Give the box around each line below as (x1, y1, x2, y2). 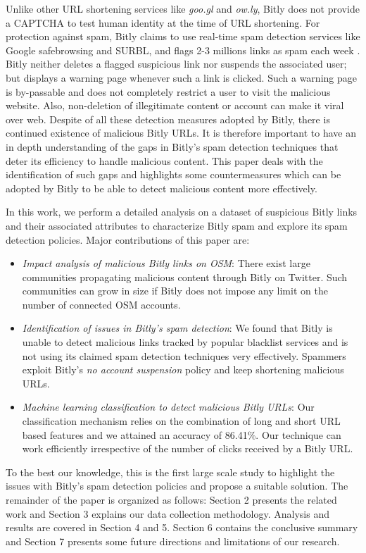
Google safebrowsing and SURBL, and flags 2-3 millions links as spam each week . (6, 42, 360, 57)
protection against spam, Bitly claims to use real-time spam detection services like (6, 29, 360, 44)
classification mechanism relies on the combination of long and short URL (22, 414, 341, 428)
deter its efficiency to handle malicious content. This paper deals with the (6, 153, 323, 168)
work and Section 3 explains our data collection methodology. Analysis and (6, 506, 330, 521)
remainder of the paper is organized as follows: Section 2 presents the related (6, 492, 337, 507)
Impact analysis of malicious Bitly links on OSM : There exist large (22, 256, 310, 271)
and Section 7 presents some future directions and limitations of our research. (6, 533, 340, 548)
